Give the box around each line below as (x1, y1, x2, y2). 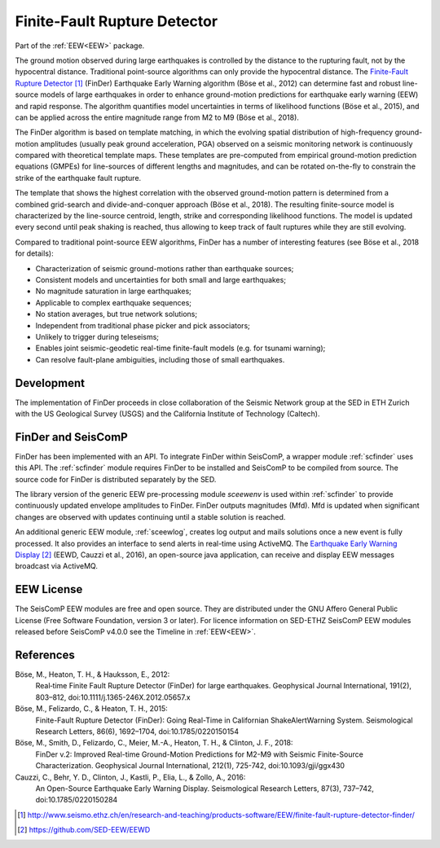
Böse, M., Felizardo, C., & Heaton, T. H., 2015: (15, 704, 169, 714)
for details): (15, 248, 54, 258)
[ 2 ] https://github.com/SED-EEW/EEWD (17, 825, 151, 835)
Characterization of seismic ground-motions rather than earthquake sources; (35, 263, 294, 273)
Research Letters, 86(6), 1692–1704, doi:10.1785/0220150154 (35, 726, 240, 736)
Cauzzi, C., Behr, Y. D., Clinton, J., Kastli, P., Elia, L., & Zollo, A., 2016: (15, 772, 246, 782)
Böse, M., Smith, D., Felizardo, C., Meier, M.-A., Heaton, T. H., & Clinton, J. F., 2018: (15, 738, 293, 748)
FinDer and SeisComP (15, 430, 128, 444)
